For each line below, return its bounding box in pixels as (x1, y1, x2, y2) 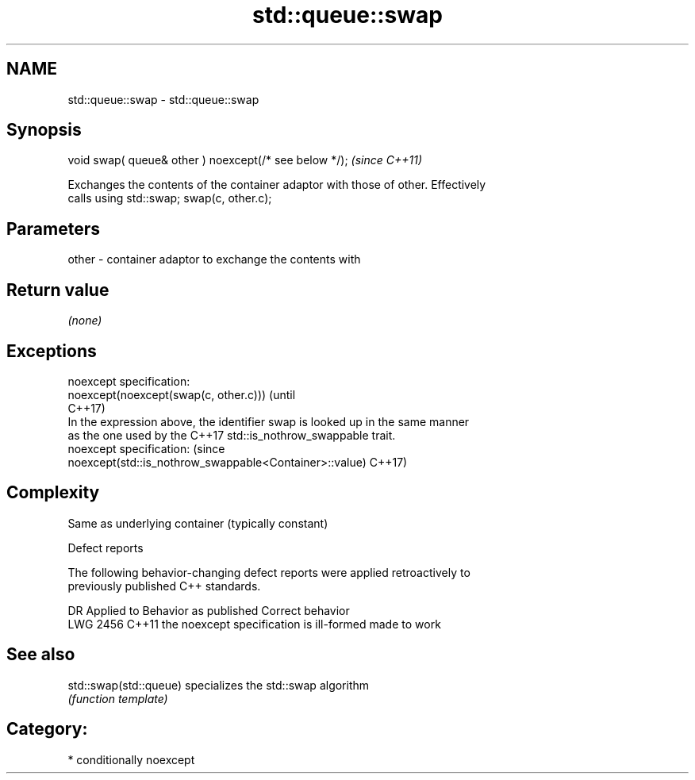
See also (6, 644, 75, 665)
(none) (67, 313, 102, 328)
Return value (6, 279, 109, 300)
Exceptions (6, 340, 97, 361)
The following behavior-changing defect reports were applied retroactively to (67, 565, 470, 579)
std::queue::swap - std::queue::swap (67, 92, 259, 106)
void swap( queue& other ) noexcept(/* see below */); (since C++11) (67, 153, 423, 167)
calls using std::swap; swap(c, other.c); (67, 191, 272, 206)
